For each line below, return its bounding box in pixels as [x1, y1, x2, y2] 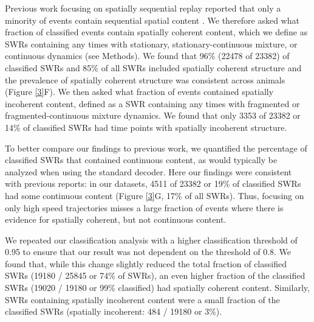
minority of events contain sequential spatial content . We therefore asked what [5, 13, 299, 26]
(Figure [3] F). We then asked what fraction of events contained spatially [5, 85, 274, 98]
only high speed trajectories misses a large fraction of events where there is [5, 201, 284, 214]
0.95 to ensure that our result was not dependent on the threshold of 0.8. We [5, 245, 292, 258]
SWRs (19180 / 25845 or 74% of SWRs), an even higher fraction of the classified [5, 269, 305, 282]
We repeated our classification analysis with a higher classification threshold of [5, 233, 298, 246]
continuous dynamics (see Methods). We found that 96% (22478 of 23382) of [5, 49, 290, 62]
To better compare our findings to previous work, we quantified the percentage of [5, 141, 307, 154]
